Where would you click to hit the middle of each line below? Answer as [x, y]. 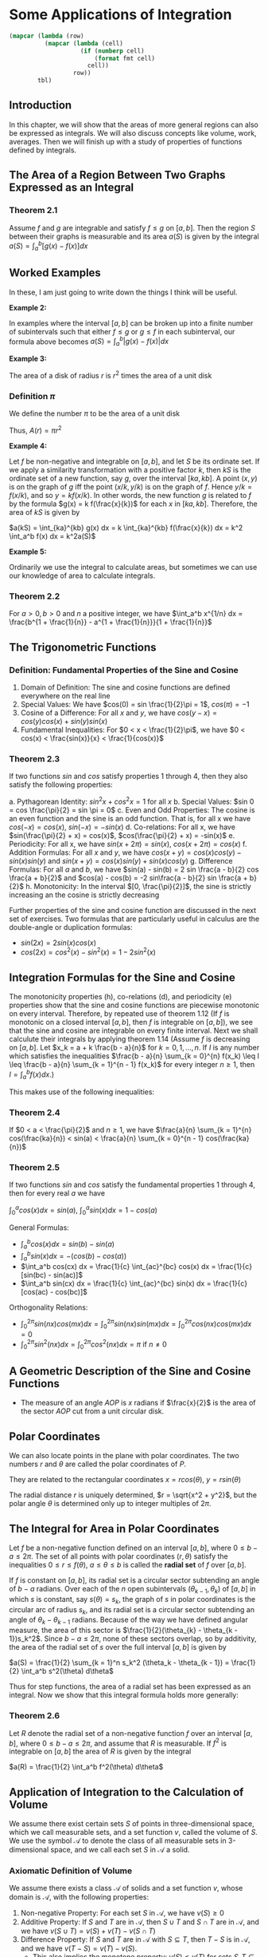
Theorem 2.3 [35, 758]
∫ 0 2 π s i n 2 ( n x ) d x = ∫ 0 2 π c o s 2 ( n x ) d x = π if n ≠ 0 [93, 1344]
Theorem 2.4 [35, 1113]
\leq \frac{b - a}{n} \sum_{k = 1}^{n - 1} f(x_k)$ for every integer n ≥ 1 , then [132, 1065]
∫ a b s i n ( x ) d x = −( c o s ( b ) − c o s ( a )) [74, 1256]
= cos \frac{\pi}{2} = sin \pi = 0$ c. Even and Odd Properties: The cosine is [132, 810]
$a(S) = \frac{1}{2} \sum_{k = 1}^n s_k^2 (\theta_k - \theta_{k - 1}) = [119, 1662]
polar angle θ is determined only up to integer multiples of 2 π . [110, 1504]
